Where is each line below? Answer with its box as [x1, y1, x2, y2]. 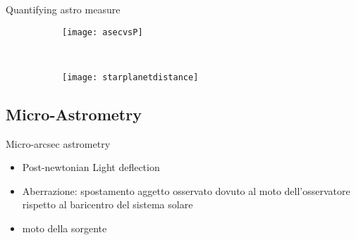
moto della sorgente [22, 221, 107, 236]
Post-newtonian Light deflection [22, 160, 160, 175]
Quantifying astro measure [6, 2, 121, 16]
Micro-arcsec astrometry [6, 136, 111, 151]
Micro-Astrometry [6, 103, 142, 125]
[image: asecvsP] [62, 27, 143, 37]
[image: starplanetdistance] [62, 72, 199, 82]
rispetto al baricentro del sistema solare [22, 197, 193, 212]
